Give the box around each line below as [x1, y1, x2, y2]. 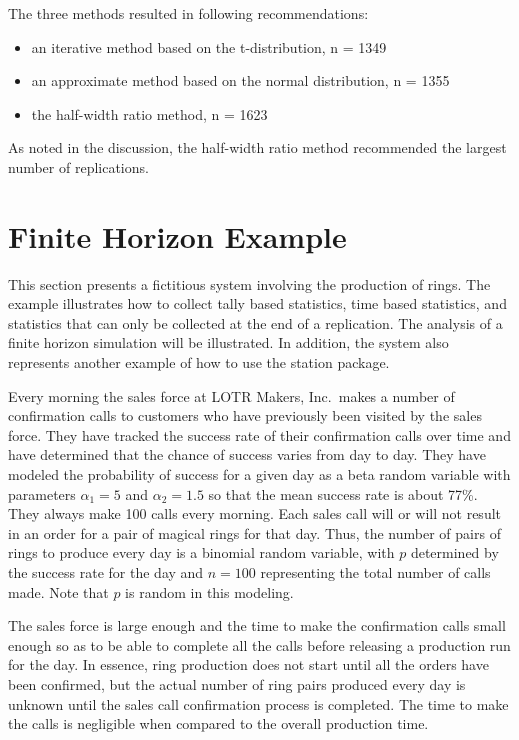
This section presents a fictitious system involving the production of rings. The [8, 273, 491, 294]
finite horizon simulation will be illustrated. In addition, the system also [8, 332, 449, 353]
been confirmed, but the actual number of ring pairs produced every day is [8, 673, 466, 694]
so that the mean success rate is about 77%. [208, 483, 478, 504]
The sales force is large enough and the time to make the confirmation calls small [8, 615, 506, 636]
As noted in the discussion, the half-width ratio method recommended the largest [8, 137, 507, 158]
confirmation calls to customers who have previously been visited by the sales [8, 405, 482, 426]
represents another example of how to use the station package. [8, 352, 390, 373]
